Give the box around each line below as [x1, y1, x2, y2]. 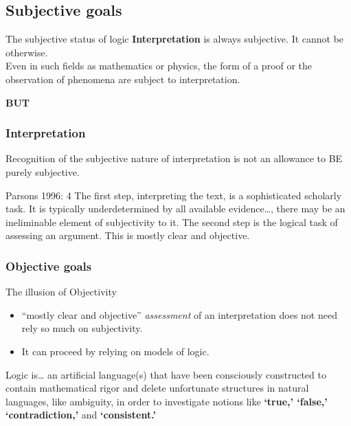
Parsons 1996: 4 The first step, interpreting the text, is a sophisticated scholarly [5, 188, 342, 202]
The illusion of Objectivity [5, 284, 117, 299]
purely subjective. [5, 164, 80, 179]
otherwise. [5, 45, 48, 59]
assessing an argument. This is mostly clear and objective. [5, 228, 250, 243]
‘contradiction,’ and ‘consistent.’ [5, 407, 156, 422]
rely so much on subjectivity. [21, 321, 143, 335]
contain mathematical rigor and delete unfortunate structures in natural [5, 381, 309, 395]
